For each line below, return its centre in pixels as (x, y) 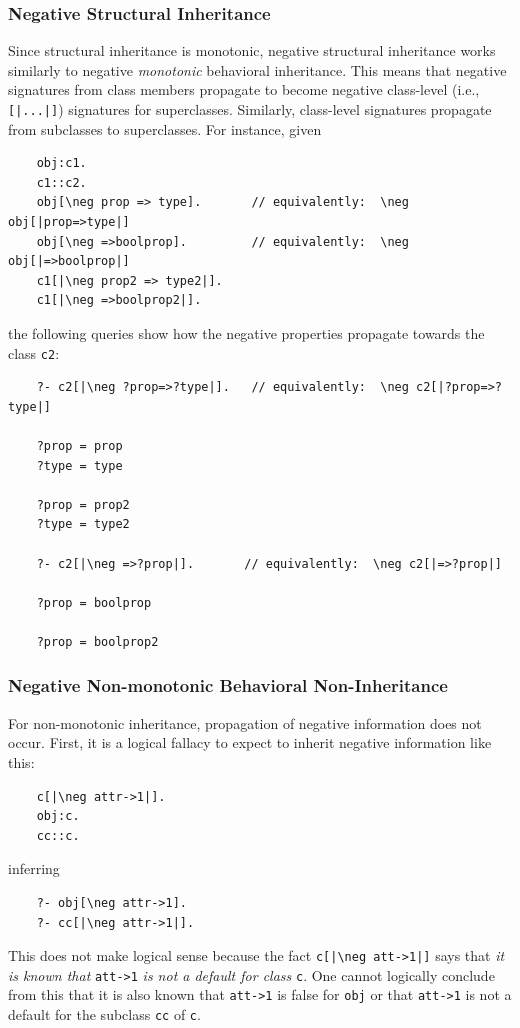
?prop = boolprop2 (97, 641)
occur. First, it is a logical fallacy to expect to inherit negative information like (250, 742)
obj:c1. (61, 163)
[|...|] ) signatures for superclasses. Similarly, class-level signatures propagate (250, 109)
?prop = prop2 (83, 504)
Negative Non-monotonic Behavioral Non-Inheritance (228, 685)
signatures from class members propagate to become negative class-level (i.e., (244, 89)
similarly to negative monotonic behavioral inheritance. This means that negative (257, 69)
